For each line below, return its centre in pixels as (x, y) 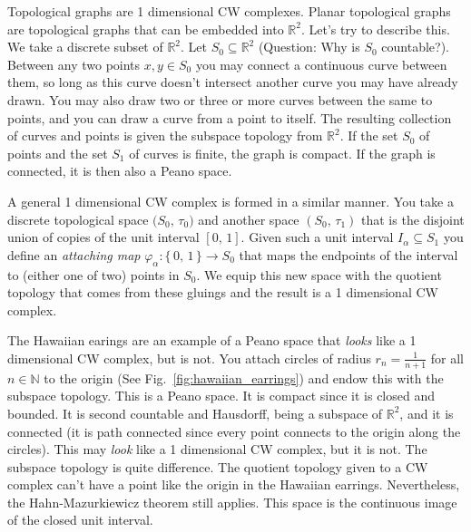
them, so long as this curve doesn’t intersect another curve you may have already (233, 82)
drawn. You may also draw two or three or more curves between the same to (220, 99)
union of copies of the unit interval (103, 237)
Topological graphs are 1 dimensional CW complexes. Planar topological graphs (229, 11)
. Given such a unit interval (317, 237)
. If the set (369, 135)
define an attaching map (74, 254)
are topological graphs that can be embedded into (146, 29)
